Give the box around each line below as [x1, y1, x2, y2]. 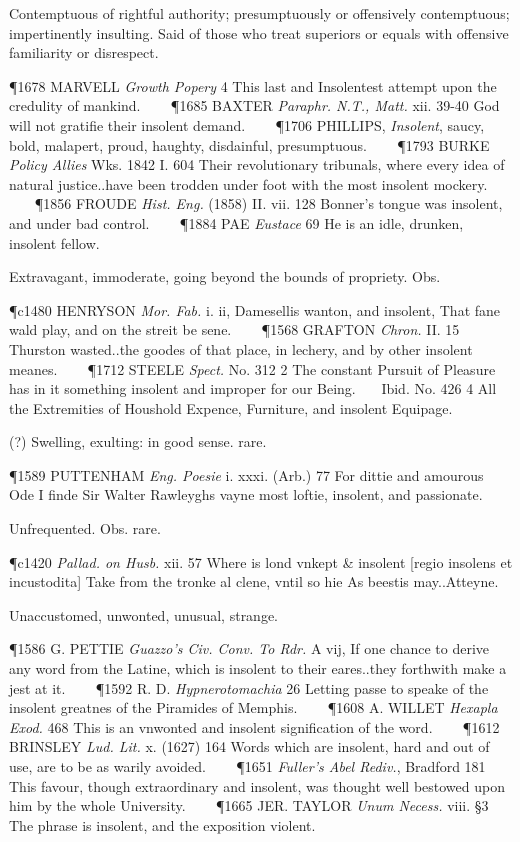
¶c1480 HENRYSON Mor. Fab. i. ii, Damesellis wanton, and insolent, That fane [9, 299, 501, 320]
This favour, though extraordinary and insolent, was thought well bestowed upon [9, 775, 505, 796]
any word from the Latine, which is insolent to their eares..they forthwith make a [9, 658, 507, 679]
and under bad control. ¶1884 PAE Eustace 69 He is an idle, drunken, [9, 212, 464, 233]
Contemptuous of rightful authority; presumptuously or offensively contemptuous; [9, 3, 510, 23]
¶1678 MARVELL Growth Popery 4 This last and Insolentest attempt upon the [9, 75, 497, 96]
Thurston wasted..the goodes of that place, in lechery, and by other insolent [9, 338, 473, 359]
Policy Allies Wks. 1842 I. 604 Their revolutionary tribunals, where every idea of [9, 154, 505, 175]
